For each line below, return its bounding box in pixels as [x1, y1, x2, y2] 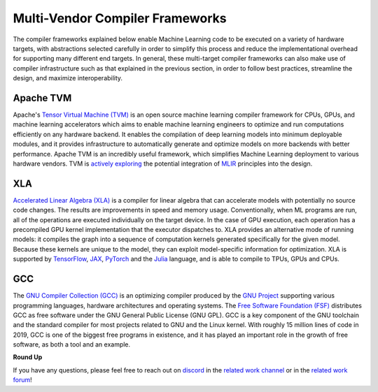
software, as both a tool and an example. [13, 340, 131, 349]
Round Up [13, 353, 43, 361]
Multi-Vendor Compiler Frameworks [13, 10, 227, 26]
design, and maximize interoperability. [13, 74, 122, 82]
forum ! [13, 376, 33, 384]
